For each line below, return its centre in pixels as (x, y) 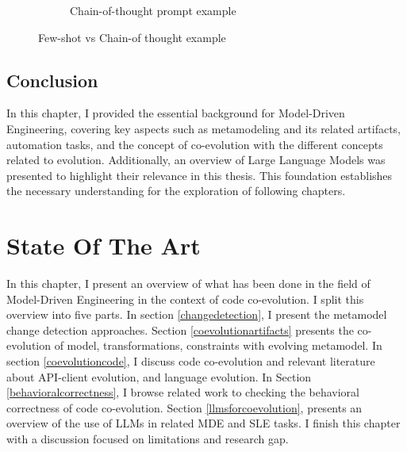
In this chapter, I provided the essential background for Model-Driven (176, 113)
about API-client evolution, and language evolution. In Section (159, 376)
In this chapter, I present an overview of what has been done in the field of (188, 283)
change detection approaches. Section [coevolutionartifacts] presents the (180, 329)
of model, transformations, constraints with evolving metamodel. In (218, 345)
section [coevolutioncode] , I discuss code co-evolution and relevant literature (191, 361)
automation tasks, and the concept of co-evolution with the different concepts (195, 144)
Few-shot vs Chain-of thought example (132, 37)
